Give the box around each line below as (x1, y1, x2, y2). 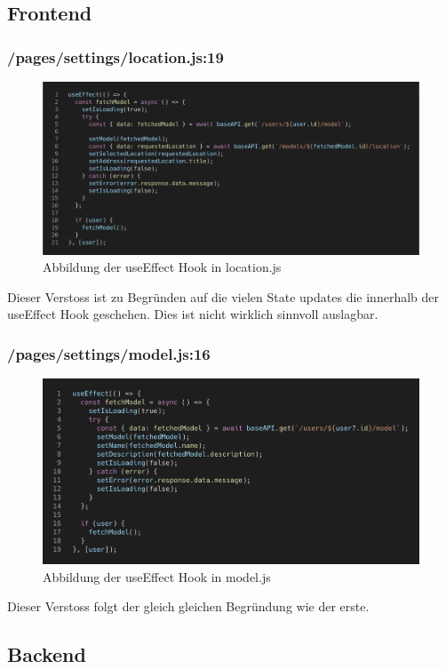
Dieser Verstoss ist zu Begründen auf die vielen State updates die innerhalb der (7, 287, 439, 306)
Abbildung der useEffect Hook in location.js (43, 258, 282, 276)
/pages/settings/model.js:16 (7, 342, 211, 364)
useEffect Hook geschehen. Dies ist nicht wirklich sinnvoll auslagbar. (7, 305, 378, 323)
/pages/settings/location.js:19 (7, 45, 224, 68)
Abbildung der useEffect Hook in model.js (43, 567, 271, 585)
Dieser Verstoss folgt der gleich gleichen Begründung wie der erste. (7, 597, 370, 616)
